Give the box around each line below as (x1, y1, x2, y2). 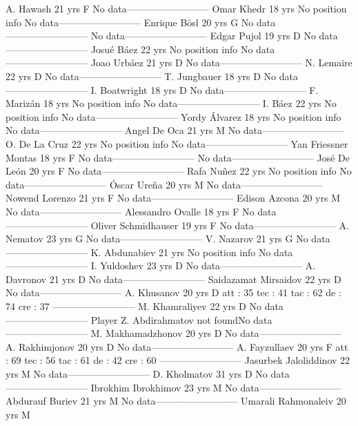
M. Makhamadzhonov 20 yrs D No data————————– (90, 326, 341, 340)
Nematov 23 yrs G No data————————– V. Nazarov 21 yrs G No (6, 231, 308, 246)
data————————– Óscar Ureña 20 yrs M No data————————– (6, 177, 323, 191)
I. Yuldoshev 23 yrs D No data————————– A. (90, 258, 316, 273)
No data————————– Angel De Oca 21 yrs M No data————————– (6, 123, 345, 137)
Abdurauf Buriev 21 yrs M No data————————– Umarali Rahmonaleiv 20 (6, 394, 346, 408)
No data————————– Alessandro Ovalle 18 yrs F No (6, 204, 255, 218)
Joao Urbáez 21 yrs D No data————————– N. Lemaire (90, 55, 352, 70)
